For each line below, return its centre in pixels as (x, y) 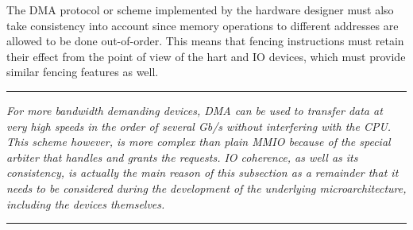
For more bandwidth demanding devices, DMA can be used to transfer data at (195, 110)
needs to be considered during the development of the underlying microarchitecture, (206, 188)
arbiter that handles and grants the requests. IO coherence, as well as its (182, 157)
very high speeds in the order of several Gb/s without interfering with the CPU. (199, 126)
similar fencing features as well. (83, 72)
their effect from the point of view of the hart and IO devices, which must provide (206, 56)
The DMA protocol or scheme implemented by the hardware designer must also (200, 10)
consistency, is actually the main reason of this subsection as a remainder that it (203, 172)
